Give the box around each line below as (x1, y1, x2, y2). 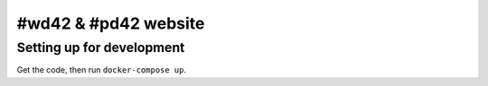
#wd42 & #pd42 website (16, 13, 205, 33)
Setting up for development (16, 39, 185, 56)
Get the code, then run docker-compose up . (16, 64, 187, 75)
